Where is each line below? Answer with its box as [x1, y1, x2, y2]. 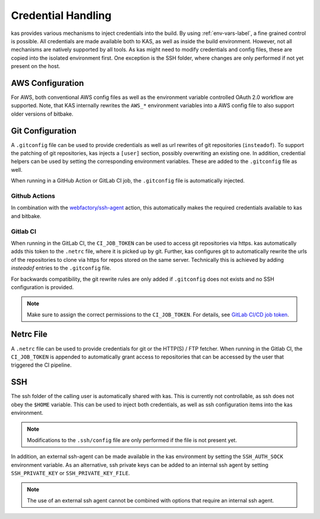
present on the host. [11, 63, 60, 70]
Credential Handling [11, 9, 112, 22]
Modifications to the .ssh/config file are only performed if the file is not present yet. [27, 436, 237, 444]
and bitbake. [11, 212, 41, 219]
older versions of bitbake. [11, 110, 73, 117]
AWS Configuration [11, 78, 84, 88]
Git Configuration [11, 126, 76, 136]
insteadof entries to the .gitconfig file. [11, 264, 111, 272]
